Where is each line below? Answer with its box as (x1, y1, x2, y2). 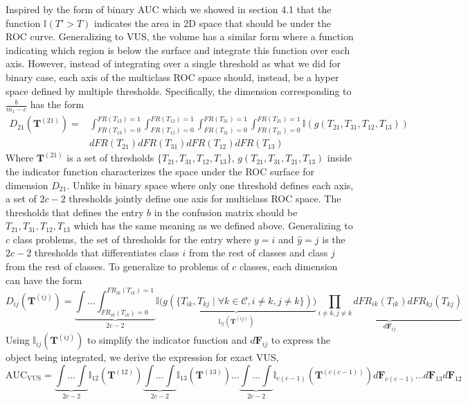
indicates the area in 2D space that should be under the (94, 15, 332, 30)
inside (327, 150, 352, 165)
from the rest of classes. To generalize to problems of (6, 259, 229, 274)
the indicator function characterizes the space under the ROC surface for (6, 164, 314, 178)
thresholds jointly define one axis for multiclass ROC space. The (69, 191, 341, 206)
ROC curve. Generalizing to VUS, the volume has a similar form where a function (6, 29, 354, 44)
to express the (271, 333, 331, 347)
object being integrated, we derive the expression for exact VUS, (6, 350, 279, 365)
